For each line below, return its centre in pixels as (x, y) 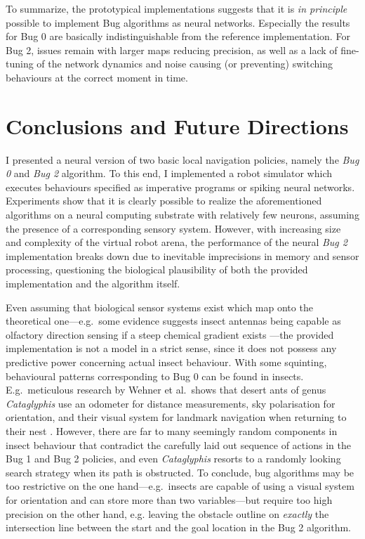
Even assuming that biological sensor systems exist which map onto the (159, 307)
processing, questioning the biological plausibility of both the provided (157, 269)
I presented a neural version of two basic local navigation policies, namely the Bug (182, 159)
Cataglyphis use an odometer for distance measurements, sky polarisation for (171, 403)
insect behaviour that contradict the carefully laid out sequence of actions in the (178, 444)
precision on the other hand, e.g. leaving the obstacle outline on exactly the (167, 513)
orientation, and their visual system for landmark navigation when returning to (176, 417)
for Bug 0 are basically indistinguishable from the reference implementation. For (178, 36)
